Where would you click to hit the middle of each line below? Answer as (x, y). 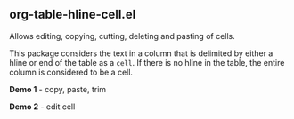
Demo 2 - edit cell (42, 107)
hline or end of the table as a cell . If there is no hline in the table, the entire (147, 62)
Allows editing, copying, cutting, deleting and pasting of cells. (122, 36)
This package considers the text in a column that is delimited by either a (141, 53)
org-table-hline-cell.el (73, 15)
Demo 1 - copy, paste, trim (58, 89)
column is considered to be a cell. (71, 72)
